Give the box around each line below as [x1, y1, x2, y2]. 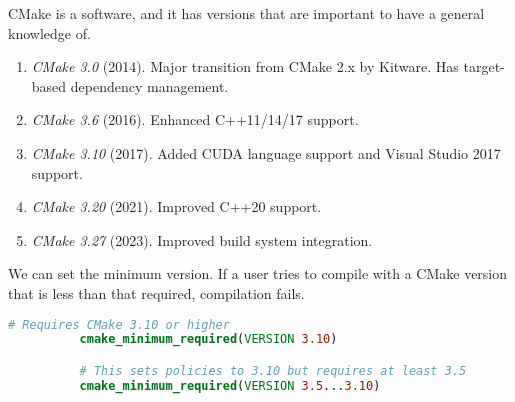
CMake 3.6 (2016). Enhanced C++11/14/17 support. [31, 109, 359, 130]
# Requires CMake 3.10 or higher [8, 317, 230, 332]
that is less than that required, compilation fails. [8, 282, 305, 303]
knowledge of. [8, 22, 91, 43]
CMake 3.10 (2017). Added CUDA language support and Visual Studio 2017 [31, 142, 501, 163]
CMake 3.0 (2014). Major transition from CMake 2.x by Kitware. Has [31, 56, 459, 77]
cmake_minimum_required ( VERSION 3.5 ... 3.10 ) [79, 378, 381, 393]
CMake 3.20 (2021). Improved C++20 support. [31, 196, 322, 217]
